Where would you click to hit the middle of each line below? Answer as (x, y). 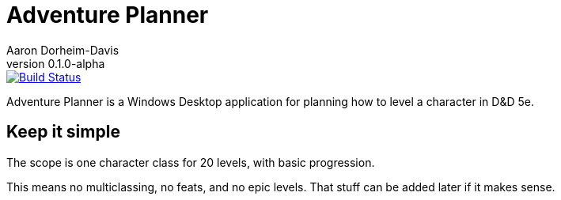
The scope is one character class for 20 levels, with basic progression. (191, 162)
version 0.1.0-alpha (56, 63)
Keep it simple (63, 132)
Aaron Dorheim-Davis (63, 50)
